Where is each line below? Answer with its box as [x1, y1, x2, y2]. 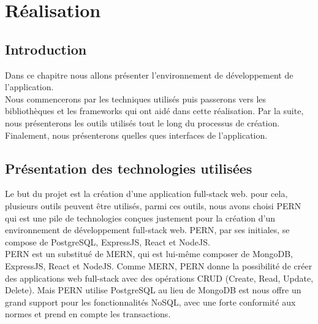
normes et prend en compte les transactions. [5, 307, 171, 320]
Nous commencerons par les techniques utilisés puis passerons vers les [5, 92, 267, 105]
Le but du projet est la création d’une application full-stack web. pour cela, [5, 187, 288, 200]
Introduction [5, 39, 87, 58]
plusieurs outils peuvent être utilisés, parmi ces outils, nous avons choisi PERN [5, 199, 301, 212]
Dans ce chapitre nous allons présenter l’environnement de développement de [5, 68, 293, 81]
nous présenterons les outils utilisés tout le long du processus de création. [5, 116, 280, 129]
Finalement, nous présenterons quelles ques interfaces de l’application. [5, 128, 268, 141]
